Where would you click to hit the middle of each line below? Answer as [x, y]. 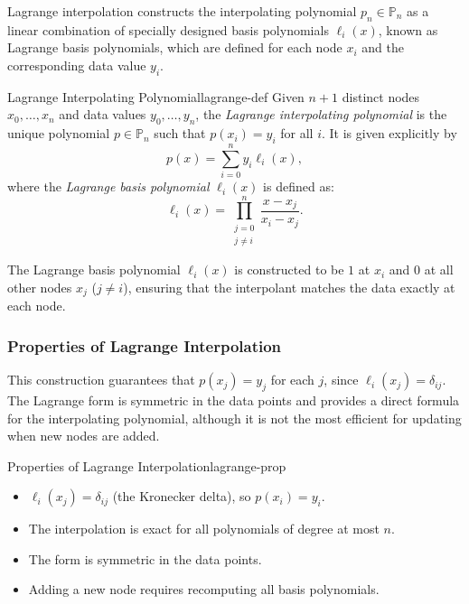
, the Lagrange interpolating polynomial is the [321, 114]
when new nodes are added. [84, 436]
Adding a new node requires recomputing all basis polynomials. [204, 589]
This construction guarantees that [101, 380]
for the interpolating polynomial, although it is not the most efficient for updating [234, 418]
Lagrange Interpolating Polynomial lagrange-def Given [156, 96]
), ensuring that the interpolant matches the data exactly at [289, 287]
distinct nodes [381, 96]
